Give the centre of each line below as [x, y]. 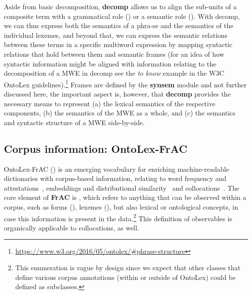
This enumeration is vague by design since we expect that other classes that [128, 267]
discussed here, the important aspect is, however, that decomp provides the [117, 94]
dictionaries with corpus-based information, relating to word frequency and [115, 178]
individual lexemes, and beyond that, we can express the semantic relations [116, 35]
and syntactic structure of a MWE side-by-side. [74, 122]
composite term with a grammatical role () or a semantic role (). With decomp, [122, 16]
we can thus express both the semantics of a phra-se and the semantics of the [119, 25]
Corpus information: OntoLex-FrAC [96, 148]
